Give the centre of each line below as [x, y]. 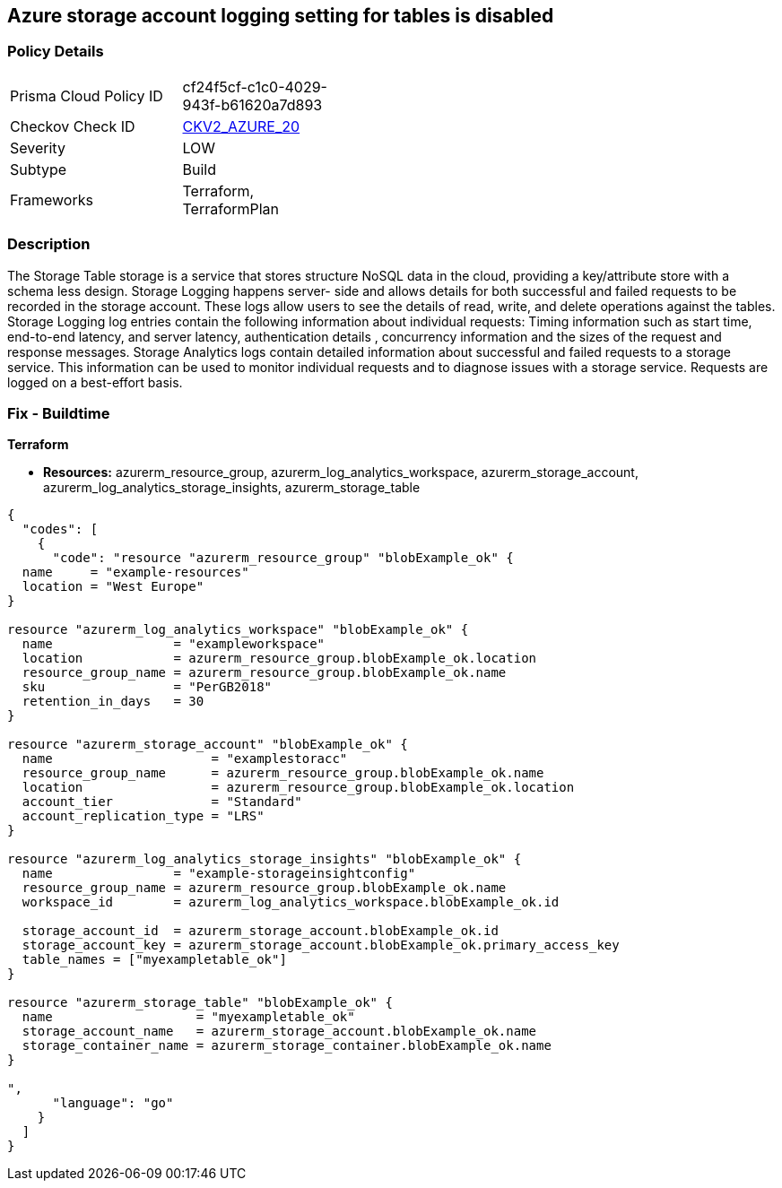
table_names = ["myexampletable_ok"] [154, 960]
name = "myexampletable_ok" [188, 1017]
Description [49, 244]
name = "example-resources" [135, 572]
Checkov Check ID [73, 126]
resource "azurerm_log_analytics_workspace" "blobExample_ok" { [238, 630]
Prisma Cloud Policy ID [87, 95]
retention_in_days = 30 [113, 702]
